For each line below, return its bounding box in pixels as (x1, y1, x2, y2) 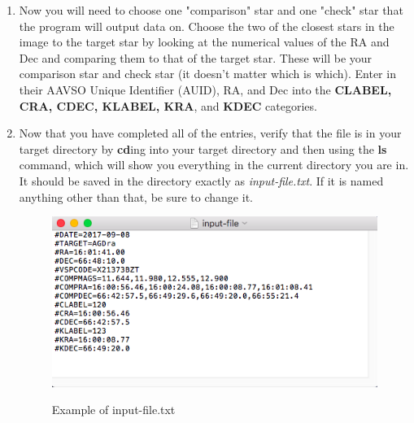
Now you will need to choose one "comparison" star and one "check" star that (19, 2, 403, 18)
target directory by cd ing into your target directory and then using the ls (19, 140, 387, 157)
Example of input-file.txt (51, 401, 176, 418)
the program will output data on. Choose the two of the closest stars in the (19, 17, 394, 34)
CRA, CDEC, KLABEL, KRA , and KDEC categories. (19, 97, 317, 114)
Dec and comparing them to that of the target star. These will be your (19, 49, 373, 66)
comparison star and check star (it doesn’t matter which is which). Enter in (19, 65, 396, 82)
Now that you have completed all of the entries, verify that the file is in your (19, 124, 402, 142)
